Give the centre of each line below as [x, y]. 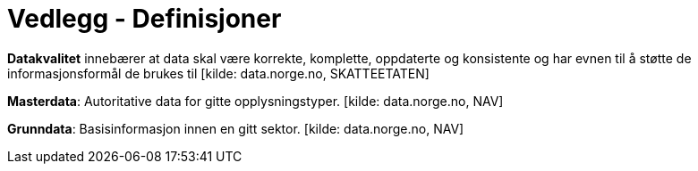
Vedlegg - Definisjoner [145, 19]
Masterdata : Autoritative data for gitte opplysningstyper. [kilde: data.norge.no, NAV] [255, 101]
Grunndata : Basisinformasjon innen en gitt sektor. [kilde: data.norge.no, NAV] [236, 128]
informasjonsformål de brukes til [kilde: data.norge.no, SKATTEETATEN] [218, 73]
